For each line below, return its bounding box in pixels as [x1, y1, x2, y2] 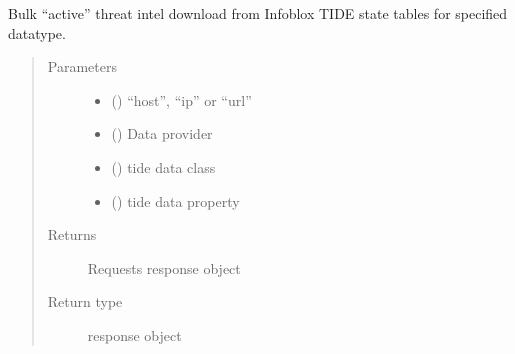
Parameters [47, 56, 117, 77]
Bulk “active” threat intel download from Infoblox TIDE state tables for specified [8, 3, 508, 23]
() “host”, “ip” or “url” [111, 89, 252, 110]
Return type [47, 291, 123, 312]
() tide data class [111, 156, 216, 177]
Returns [47, 224, 97, 245]
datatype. [8, 22, 66, 43]
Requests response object [87, 257, 241, 278]
